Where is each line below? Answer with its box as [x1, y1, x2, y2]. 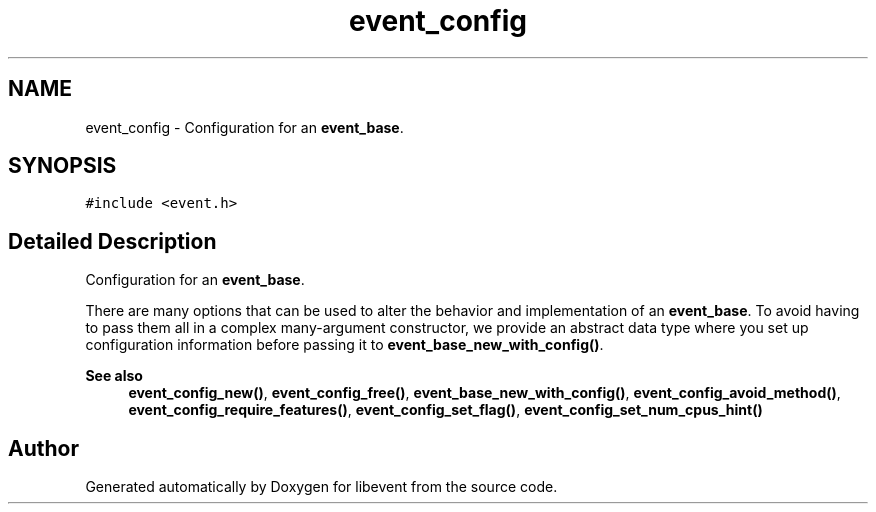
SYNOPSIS [8, 153, 117, 179]
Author [8, 435, 79, 461]
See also [85, 367, 143, 385]
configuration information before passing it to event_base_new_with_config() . [85, 336, 604, 354]
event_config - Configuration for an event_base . [85, 118, 404, 136]
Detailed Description [8, 228, 217, 254]
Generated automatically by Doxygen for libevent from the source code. [85, 478, 558, 496]
